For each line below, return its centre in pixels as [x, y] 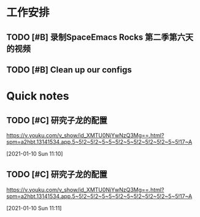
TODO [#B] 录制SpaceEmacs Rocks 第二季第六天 [100, 37]
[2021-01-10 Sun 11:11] [34, 208]
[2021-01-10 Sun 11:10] [35, 153]
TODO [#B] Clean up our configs [69, 70]
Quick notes [38, 96]
